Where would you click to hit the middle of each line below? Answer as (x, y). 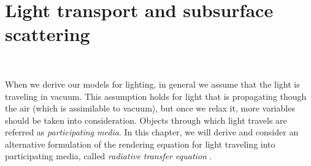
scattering (48, 34)
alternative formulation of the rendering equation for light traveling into (140, 144)
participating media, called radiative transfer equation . (109, 156)
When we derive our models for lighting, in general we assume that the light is (152, 84)
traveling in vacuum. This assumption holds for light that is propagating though (156, 96)
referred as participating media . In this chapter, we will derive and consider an (152, 132)
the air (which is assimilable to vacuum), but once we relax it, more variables (150, 108)
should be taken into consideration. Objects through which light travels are (146, 120)
